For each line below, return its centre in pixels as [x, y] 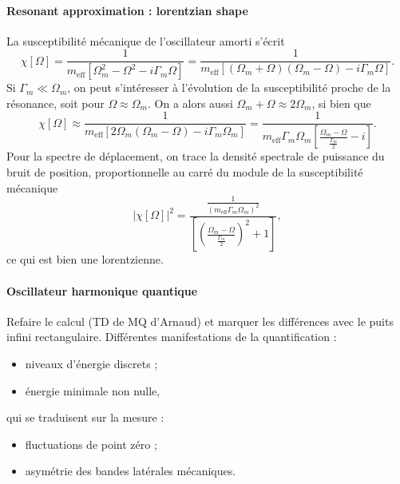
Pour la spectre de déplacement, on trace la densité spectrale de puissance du [196, 156]
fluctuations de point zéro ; [91, 444]
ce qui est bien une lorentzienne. [85, 259]
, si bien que [341, 103]
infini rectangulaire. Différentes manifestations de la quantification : [172, 337]
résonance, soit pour [55, 103]
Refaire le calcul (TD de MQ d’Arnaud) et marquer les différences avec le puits [200, 321]
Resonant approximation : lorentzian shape [127, 10]
